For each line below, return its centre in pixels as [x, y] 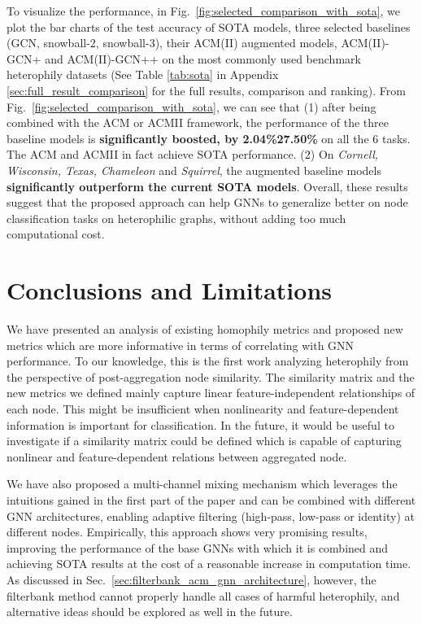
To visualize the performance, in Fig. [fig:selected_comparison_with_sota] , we [204, 11]
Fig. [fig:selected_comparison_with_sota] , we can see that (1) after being [191, 106]
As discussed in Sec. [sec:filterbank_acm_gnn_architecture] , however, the [191, 579]
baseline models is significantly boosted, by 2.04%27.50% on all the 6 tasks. [209, 138]
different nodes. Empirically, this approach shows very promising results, [187, 532]
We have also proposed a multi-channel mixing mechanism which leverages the [202, 484]
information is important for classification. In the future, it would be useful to [200, 424]
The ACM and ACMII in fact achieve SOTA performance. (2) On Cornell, [193, 154]
